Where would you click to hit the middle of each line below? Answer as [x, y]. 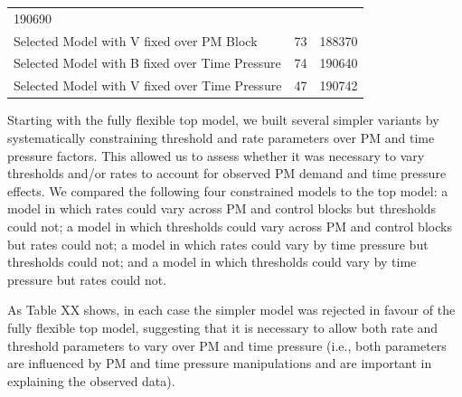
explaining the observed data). [91, 380]
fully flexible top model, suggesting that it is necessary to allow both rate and [223, 327]
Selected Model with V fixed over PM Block [136, 40]
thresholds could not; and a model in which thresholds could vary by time [212, 262]
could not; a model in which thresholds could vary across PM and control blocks [230, 226]
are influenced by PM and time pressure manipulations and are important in [220, 363]
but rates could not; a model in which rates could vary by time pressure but [218, 244]
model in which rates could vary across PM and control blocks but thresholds [222, 208]
